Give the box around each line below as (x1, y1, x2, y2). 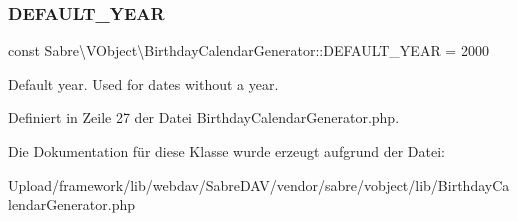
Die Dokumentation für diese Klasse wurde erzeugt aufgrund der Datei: (8, 141, 445, 161)
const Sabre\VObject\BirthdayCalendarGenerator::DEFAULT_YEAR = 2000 (8, 40, 489, 61)
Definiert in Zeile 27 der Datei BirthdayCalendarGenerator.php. (8, 107, 400, 128)
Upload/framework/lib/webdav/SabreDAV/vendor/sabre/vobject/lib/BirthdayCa (8, 174, 510, 195)
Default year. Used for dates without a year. (8, 73, 279, 94)
